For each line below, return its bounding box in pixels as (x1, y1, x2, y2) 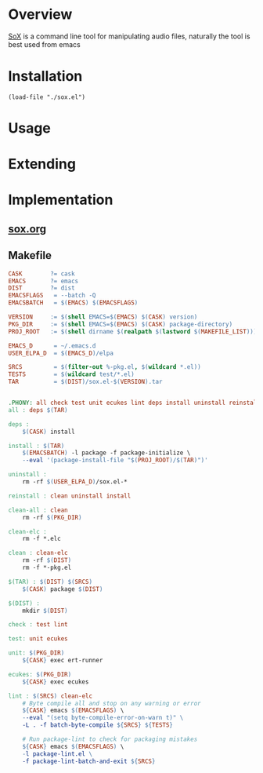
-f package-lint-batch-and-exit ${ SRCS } (22, 757, 156, 765)
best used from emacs (8, 39, 81, 49)
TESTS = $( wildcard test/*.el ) (8, 370, 135, 378)
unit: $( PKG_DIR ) (8, 649, 65, 657)
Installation (8, 67, 83, 86)
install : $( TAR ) (8, 442, 65, 450)
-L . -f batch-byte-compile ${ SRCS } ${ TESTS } (22, 721, 174, 729)
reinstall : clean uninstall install (8, 492, 131, 500)
